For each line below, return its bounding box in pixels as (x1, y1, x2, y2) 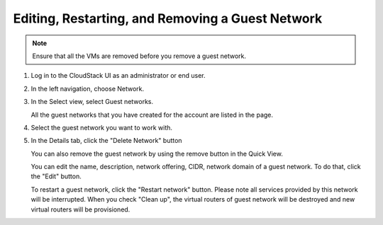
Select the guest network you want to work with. (30, 123, 173, 132)
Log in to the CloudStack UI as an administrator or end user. (30, 71, 206, 80)
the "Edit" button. (30, 172, 82, 180)
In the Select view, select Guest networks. (30, 98, 154, 106)
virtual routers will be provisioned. (30, 205, 131, 214)
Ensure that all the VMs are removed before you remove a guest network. (32, 52, 247, 60)
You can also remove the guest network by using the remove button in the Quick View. (30, 149, 283, 158)
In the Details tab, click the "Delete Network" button (30, 137, 182, 145)
